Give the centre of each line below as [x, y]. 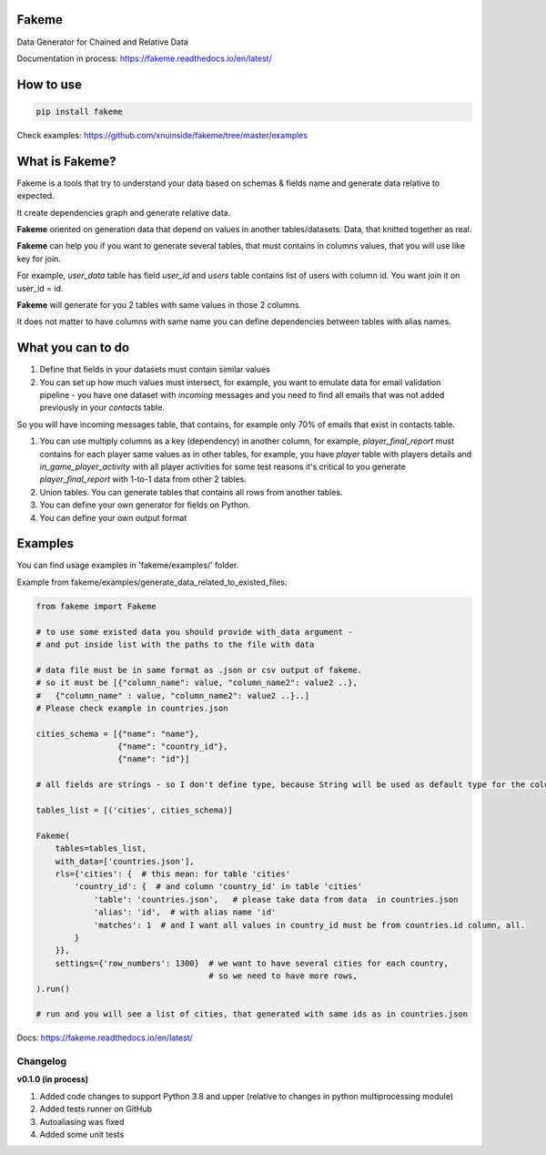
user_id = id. [40, 288]
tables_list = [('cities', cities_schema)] [135, 810]
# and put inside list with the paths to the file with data [175, 644]
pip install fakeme [79, 111]
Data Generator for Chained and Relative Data [102, 42]
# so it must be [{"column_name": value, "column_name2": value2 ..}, [197, 683]
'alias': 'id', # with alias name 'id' [185, 912]
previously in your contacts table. [102, 408]
